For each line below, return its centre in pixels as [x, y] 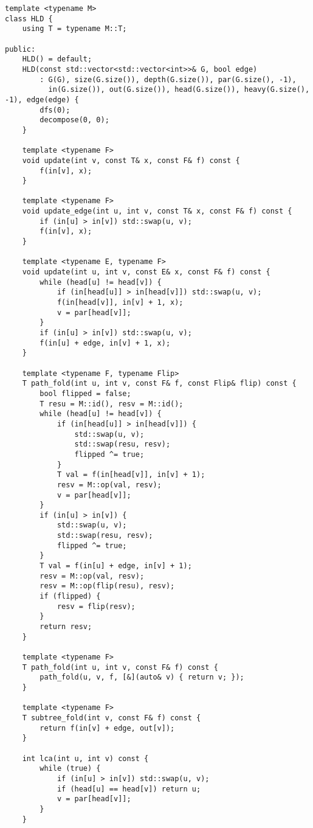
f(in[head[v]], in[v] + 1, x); [120, 303]
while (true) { [70, 769]
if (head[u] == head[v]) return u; [129, 789]
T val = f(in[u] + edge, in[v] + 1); [116, 566]
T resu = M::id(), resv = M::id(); [112, 404]
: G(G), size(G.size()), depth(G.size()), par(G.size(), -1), [168, 79]
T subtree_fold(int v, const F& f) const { [112, 718]
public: [20, 49]
